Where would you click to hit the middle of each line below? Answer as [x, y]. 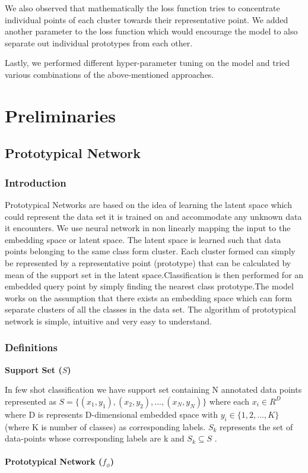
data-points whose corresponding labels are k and [95, 438]
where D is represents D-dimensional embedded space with [112, 414]
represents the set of [256, 426]
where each [229, 401]
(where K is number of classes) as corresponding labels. [105, 426]
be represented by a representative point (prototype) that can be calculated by [148, 262]
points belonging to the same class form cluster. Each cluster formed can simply [150, 251]
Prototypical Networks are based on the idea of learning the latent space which [148, 204]
